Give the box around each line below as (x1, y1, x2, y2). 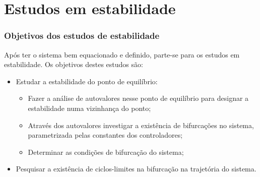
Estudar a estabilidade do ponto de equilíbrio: (16, 76, 158, 86)
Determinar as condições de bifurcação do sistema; (28, 146, 184, 157)
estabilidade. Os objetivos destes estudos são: (4, 59, 143, 70)
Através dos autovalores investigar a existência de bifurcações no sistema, (28, 120, 254, 130)
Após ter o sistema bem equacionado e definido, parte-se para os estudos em (4, 49, 240, 60)
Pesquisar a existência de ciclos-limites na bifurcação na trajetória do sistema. (16, 163, 256, 174)
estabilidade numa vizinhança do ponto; (28, 102, 151, 113)
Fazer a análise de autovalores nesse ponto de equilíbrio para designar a (28, 93, 249, 103)
